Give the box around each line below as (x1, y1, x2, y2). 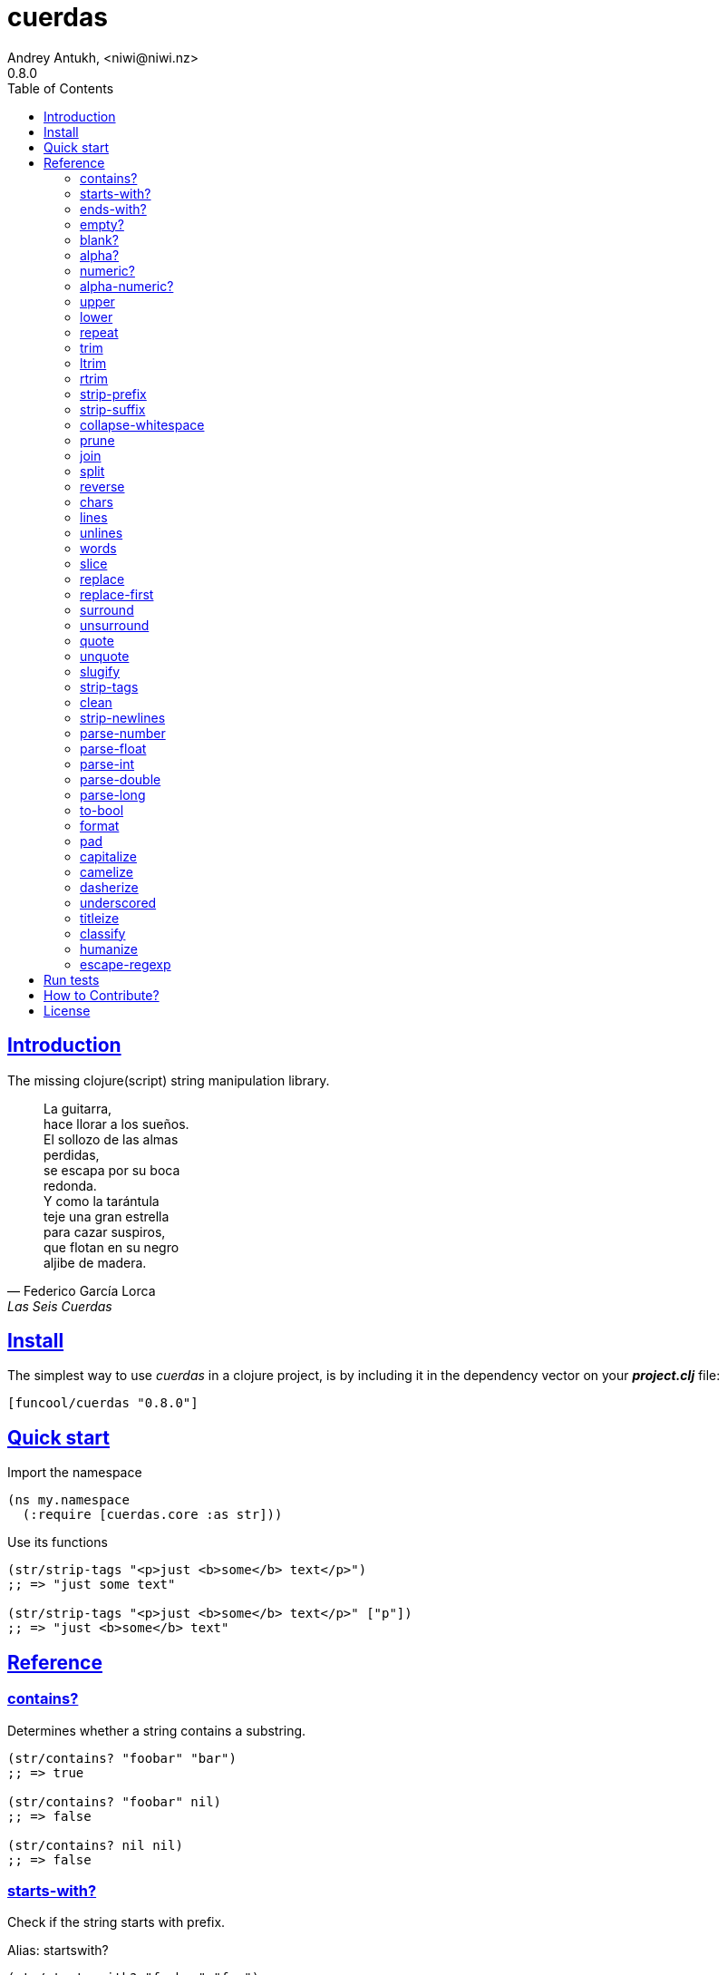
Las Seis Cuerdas (7, 1298, 112, 1314)
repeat (80, 324, 119, 340)
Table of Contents (7, 80, 114, 96)
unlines (80, 524, 123, 540)
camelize (80, 863, 133, 880)
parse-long (80, 786, 146, 803)
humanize (80, 940, 139, 957)
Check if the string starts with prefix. (7, 1914, 226, 1931)
